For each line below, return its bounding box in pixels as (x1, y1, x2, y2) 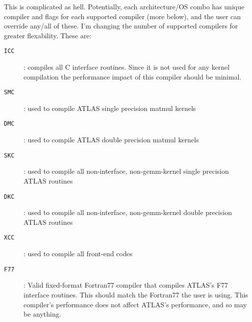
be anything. (24, 309, 61, 319)
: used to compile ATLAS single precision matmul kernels (24, 103, 196, 113)
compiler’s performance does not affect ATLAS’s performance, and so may (24, 299, 247, 309)
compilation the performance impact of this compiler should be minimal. (24, 71, 242, 81)
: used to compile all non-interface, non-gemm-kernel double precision (24, 207, 232, 217)
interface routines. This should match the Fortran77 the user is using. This (24, 289, 248, 299)
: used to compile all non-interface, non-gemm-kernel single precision (24, 166, 229, 176)
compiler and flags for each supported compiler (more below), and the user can (4, 11, 241, 21)
